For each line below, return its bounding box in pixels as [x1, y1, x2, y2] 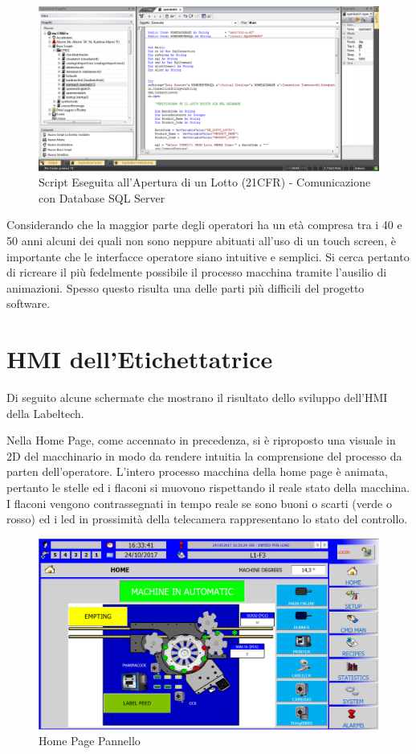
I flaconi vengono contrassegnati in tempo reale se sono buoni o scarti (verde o [6, 494, 393, 511]
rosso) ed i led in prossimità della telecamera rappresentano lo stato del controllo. [6, 510, 408, 527]
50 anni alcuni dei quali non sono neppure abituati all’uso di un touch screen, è [6, 232, 396, 248]
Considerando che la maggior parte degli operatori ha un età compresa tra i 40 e [6, 216, 402, 233]
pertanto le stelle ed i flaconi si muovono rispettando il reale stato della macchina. [6, 478, 410, 495]
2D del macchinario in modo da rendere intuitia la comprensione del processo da [6, 447, 402, 464]
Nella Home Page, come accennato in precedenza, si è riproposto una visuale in [6, 432, 396, 449]
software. [6, 295, 51, 312]
